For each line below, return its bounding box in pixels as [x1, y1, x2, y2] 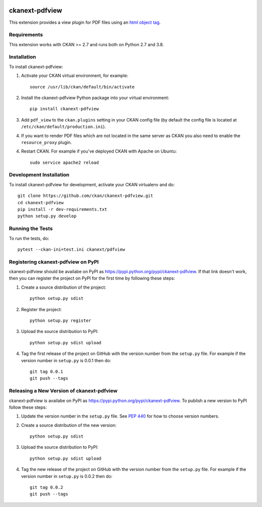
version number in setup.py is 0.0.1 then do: [21, 357, 112, 363]
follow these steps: [9, 404, 47, 410]
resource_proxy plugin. [21, 139, 72, 145]
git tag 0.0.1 [30, 368, 63, 374]
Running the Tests [9, 225, 53, 232]
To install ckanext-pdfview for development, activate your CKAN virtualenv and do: [9, 181, 175, 187]
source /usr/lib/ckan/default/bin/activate [30, 84, 135, 89]
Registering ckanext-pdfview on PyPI [9, 258, 99, 265]
